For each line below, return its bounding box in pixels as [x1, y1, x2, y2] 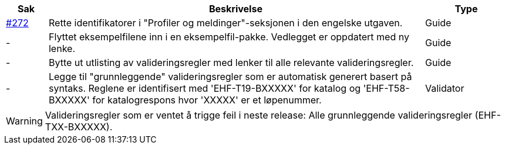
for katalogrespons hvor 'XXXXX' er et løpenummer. [92, 94, 322, 106]
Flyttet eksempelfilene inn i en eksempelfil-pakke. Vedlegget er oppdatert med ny [48, 31, 409, 43]
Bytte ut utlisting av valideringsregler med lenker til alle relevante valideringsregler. [48, 57, 414, 68]
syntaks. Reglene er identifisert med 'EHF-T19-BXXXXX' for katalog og [48, 82, 361, 94]
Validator [425, 82, 464, 94]
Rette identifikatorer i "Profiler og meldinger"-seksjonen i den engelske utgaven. [48, 17, 403, 29]
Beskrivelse [209, 3, 262, 15]
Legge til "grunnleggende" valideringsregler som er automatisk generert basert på [48, 71, 412, 82]
